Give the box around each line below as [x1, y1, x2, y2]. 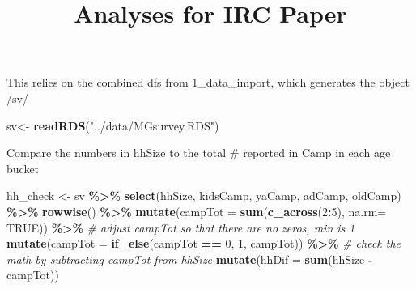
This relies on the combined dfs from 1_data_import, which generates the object [6, 74, 410, 91]
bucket [6, 159, 40, 176]
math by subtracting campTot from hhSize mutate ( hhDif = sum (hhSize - [6, 250, 373, 267]
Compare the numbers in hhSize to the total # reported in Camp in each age [6, 144, 391, 161]
